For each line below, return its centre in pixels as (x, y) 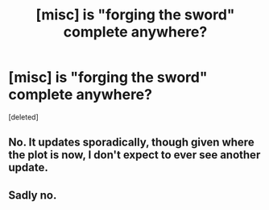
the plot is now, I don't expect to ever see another (134, 155)
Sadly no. (33, 195)
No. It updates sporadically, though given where (132, 143)
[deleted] (23, 117)
